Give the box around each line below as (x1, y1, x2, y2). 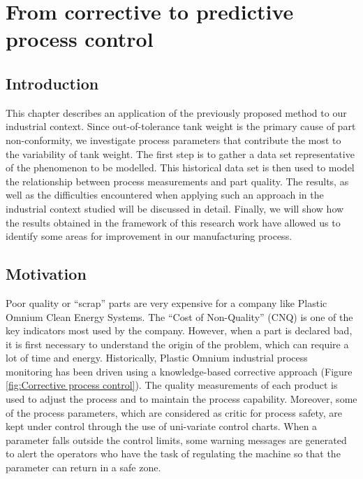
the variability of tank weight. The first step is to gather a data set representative (6, 146, 355, 161)
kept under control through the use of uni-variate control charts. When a (6, 419, 318, 434)
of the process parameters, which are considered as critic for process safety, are (6, 405, 342, 420)
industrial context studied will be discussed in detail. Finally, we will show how (6, 201, 344, 215)
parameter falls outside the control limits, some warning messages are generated (6, 432, 347, 447)
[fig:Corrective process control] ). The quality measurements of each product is (6, 378, 338, 392)
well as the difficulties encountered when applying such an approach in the (6, 187, 324, 202)
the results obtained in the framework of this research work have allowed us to (6, 215, 341, 229)
